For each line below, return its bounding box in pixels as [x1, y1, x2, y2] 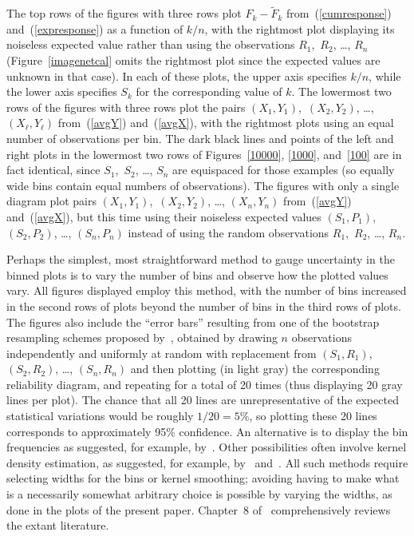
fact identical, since [6, 161, 101, 178]
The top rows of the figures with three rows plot [6, 5, 242, 22]
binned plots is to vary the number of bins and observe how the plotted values [6, 266, 388, 283]
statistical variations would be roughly [6, 407, 194, 424]
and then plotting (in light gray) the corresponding [130, 360, 380, 377]
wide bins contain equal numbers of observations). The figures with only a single [6, 177, 400, 193]
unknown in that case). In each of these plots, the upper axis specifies [6, 67, 347, 84]
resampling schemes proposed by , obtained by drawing [6, 329, 278, 346]
